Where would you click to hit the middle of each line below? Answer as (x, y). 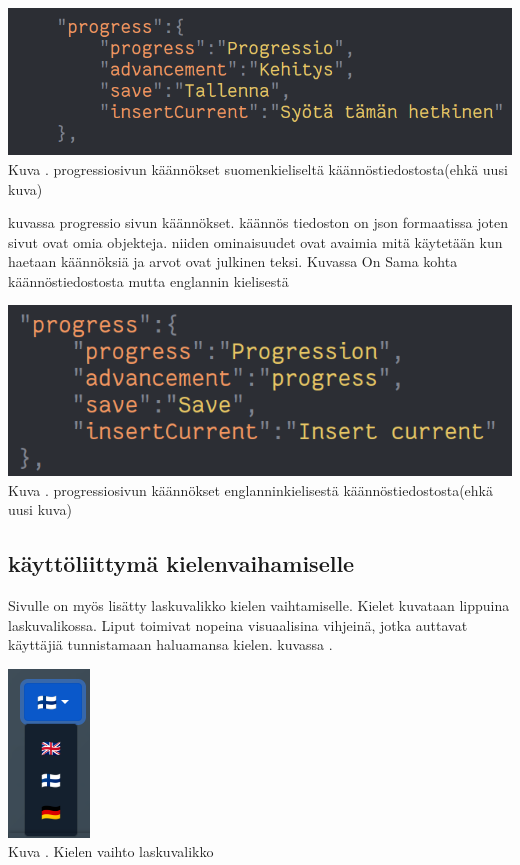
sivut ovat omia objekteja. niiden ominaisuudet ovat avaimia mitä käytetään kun (255, 241)
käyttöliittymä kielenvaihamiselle (181, 563)
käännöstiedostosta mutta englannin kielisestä (148, 280)
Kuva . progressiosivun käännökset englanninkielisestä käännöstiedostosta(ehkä (250, 489)
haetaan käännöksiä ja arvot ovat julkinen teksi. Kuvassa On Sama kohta (233, 261)
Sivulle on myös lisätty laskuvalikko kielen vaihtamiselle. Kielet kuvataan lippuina (259, 605)
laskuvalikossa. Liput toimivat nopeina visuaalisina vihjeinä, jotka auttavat (238, 624)
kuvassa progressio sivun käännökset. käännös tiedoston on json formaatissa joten (258, 222)
